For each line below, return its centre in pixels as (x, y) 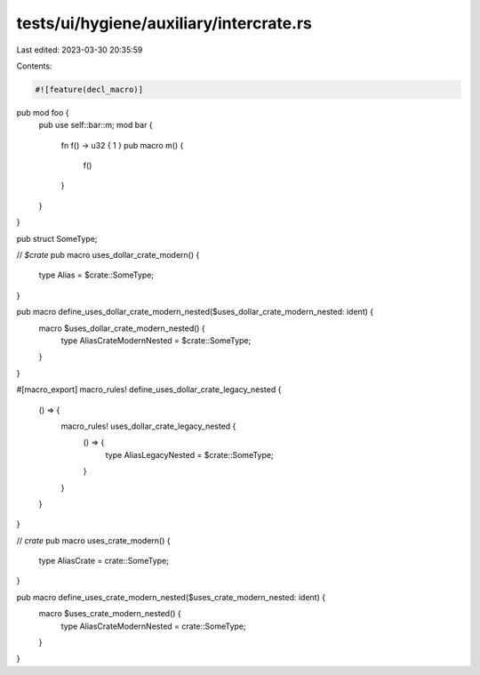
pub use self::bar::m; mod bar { (96, 125)
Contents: (34, 66)
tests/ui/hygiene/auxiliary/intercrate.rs (164, 23)
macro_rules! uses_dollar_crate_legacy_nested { (148, 426)
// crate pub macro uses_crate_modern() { (93, 540)
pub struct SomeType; (57, 238)
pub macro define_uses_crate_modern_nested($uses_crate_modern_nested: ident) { (171, 597)
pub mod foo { (43, 112)
